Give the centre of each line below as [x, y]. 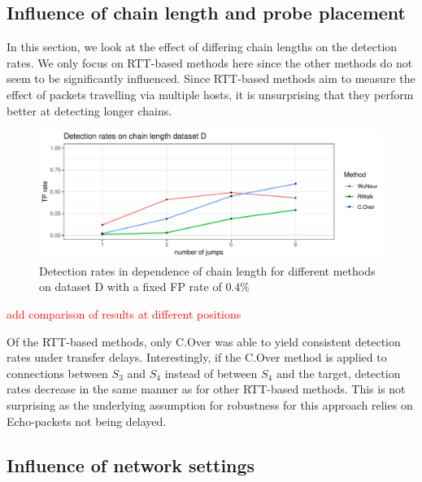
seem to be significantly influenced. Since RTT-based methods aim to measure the [211, 78]
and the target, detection [338, 373]
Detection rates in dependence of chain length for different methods [207, 270]
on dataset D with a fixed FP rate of [131, 287]
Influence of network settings [131, 465]
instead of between [211, 373]
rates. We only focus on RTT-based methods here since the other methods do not [210, 62]
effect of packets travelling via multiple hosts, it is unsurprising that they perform [210, 94]
